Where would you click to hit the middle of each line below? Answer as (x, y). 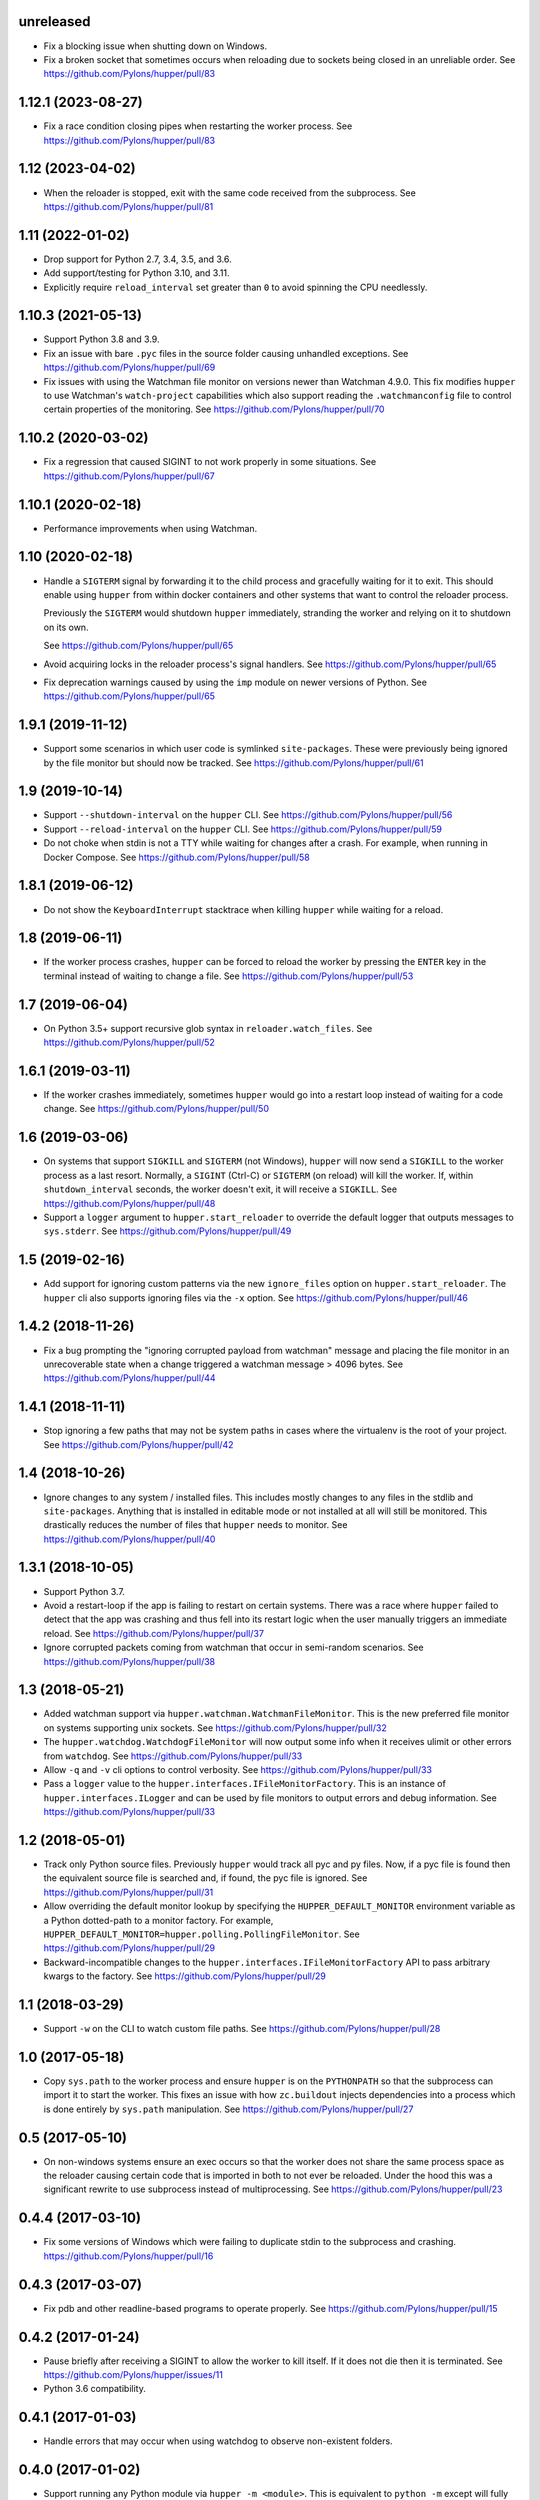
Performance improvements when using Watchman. (150, 528)
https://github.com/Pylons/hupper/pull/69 (129, 367)
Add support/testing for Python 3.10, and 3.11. (136, 273)
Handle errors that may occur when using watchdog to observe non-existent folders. (218, 2441)
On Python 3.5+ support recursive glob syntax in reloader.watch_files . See (208, 1028)
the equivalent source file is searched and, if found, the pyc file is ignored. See (205, 1878)
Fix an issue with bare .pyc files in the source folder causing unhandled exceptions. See (226, 353)
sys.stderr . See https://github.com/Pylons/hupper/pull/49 (167, 1231)
